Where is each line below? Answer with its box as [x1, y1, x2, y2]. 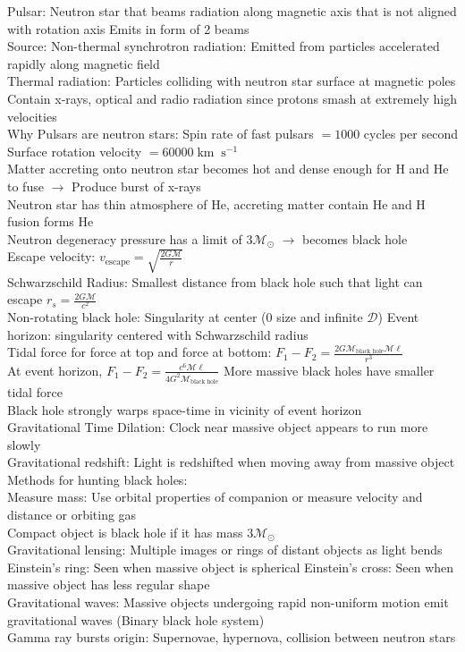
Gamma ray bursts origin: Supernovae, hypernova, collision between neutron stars [7, 628, 456, 647]
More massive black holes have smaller [224, 360, 435, 379]
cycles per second [363, 124, 458, 143]
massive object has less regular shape [7, 575, 210, 594]
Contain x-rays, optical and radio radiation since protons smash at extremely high [7, 89, 458, 107]
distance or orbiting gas [7, 505, 137, 524]
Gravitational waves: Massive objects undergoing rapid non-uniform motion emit [7, 593, 449, 612]
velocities [7, 106, 57, 125]
